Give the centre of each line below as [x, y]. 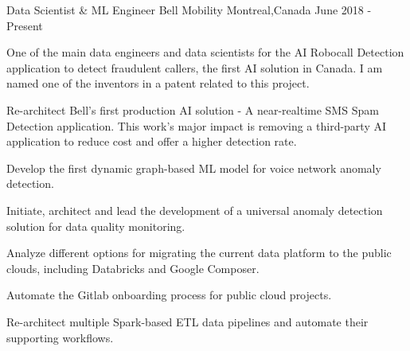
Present [25, 25]
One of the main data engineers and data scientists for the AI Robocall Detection [205, 52]
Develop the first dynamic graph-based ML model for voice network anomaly [194, 168]
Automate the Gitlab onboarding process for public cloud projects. [169, 295]
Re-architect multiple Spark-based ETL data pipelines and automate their [187, 321]
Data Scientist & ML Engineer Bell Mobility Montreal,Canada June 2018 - [189, 10]
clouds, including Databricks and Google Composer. [133, 268]
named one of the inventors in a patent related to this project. [158, 83]
